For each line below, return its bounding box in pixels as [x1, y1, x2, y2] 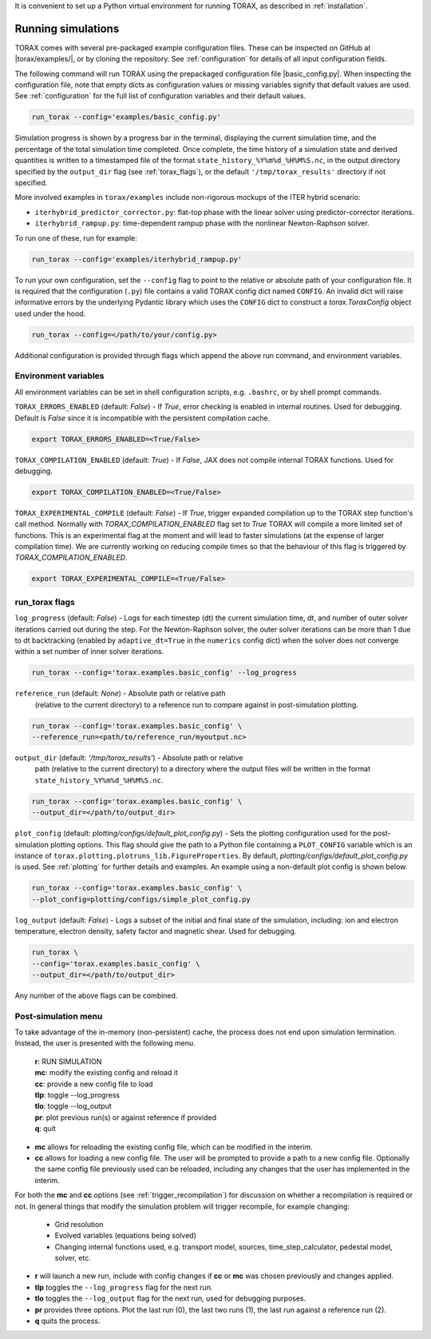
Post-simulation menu [14, 1010, 103, 1022]
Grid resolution [54, 1219, 104, 1229]
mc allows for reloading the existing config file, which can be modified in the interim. [34, 1142, 313, 1151]
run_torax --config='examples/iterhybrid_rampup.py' [31, 254, 243, 264]
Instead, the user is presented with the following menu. [14, 1038, 196, 1048]
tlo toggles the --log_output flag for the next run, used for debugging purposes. [34, 1293, 306, 1303]
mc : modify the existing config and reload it [34, 1068, 179, 1078]
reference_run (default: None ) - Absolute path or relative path [14, 688, 226, 699]
